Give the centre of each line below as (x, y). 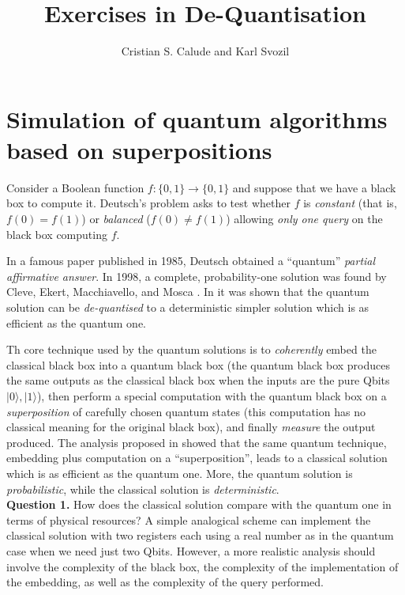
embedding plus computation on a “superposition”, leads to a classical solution (197, 458)
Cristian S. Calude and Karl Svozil (205, 51)
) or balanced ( (116, 219)
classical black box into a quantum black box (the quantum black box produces (199, 364)
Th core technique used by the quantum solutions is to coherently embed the (191, 349)
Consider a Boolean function (75, 187)
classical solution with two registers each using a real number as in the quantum (200, 535)
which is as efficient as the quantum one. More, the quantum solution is (180, 473)
